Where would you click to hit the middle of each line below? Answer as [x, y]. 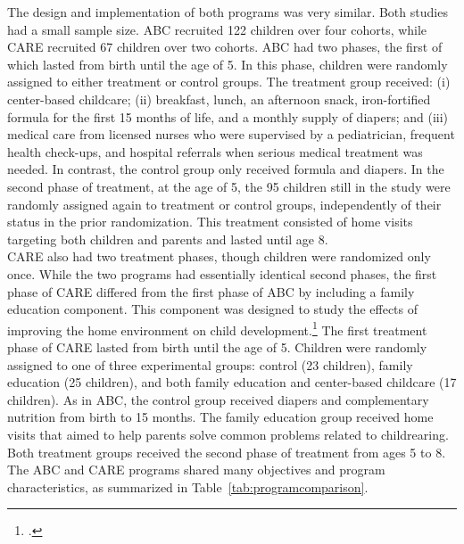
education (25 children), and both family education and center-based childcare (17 [232, 382]
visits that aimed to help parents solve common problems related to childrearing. [228, 434]
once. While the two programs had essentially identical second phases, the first [222, 273]
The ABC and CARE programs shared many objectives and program [196, 470]
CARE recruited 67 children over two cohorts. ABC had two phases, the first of [225, 47]
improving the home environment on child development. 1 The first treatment [217, 328]
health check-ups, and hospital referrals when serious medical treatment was [215, 151]
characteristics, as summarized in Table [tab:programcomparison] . [188, 486]
